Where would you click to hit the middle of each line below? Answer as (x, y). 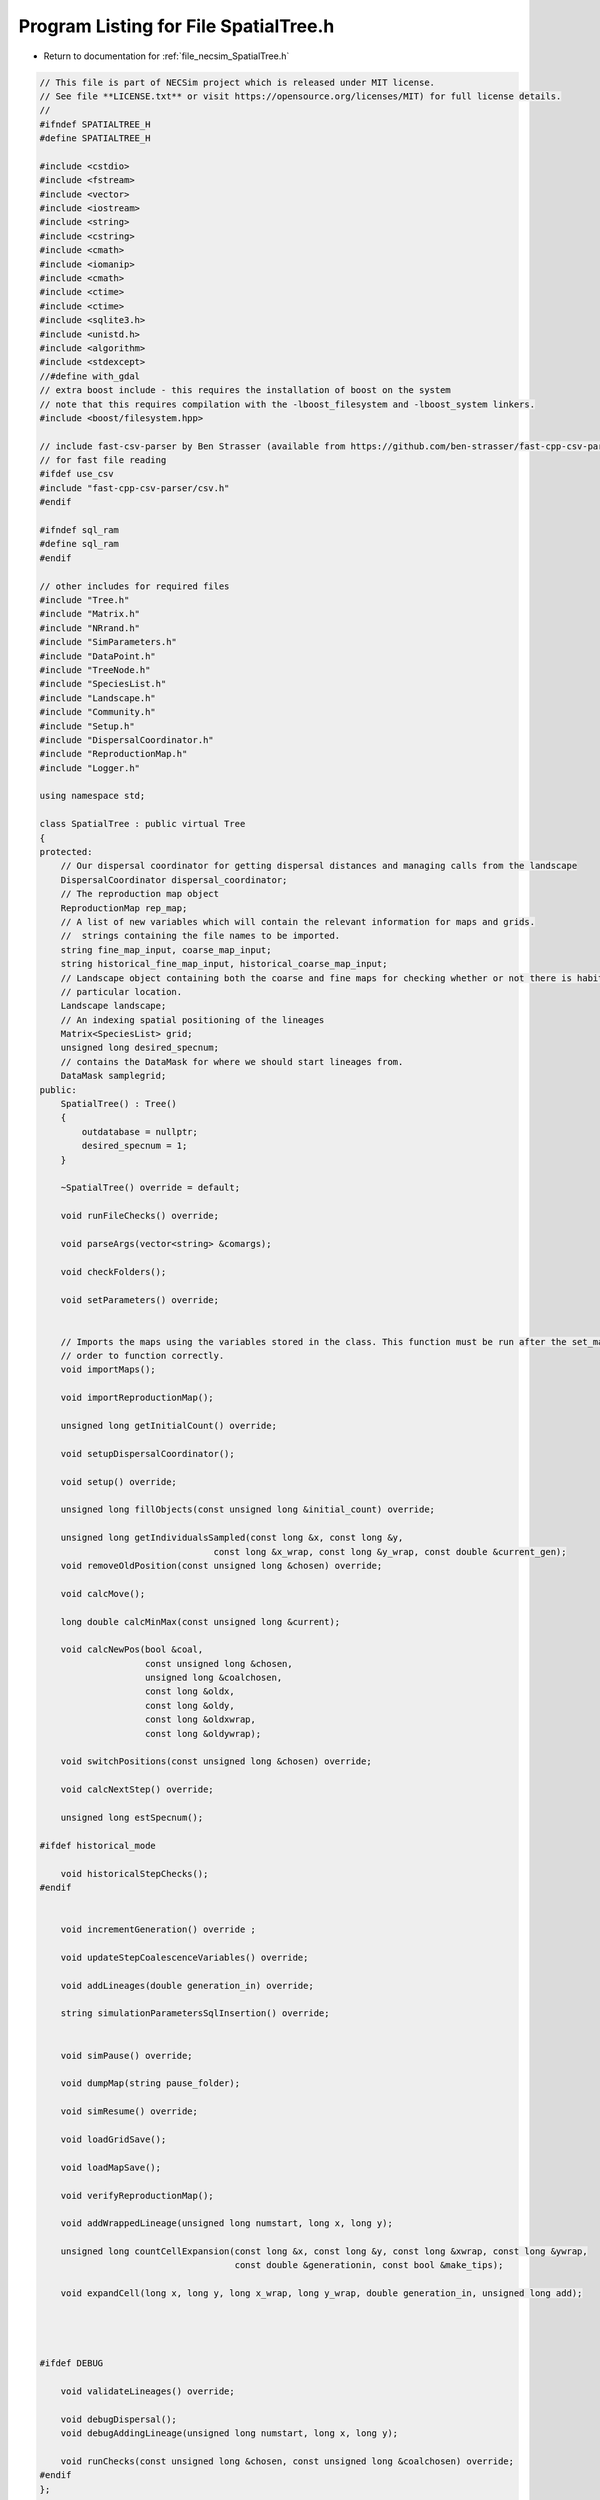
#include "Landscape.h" (98, 698)
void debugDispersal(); (118, 2419)
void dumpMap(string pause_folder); (150, 2083)
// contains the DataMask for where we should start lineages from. (232, 1061)
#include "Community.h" (98, 712)
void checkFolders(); (113, 1271)
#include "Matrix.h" (89, 614)
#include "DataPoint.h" (98, 656)
